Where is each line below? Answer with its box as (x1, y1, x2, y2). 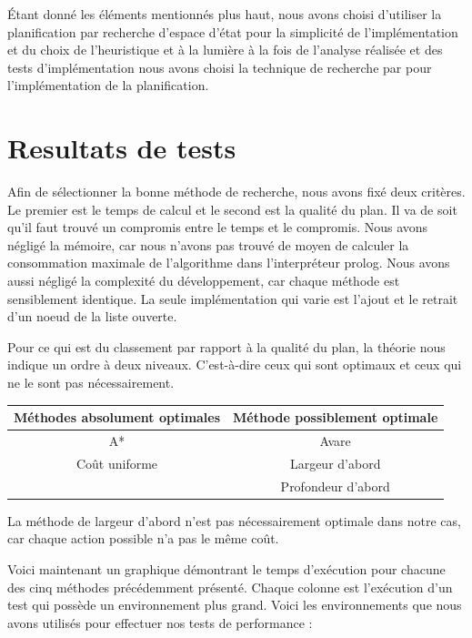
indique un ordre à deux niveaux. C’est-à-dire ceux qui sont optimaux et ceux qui (7, 355, 462, 374)
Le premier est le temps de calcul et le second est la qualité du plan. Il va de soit (7, 199, 457, 218)
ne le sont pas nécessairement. (7, 373, 175, 392)
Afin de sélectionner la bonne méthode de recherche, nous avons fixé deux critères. (7, 182, 466, 201)
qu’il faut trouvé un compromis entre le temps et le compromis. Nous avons (7, 218, 428, 237)
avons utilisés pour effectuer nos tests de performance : (7, 613, 313, 632)
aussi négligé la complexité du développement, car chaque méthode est (7, 271, 400, 290)
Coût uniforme (75, 453, 158, 472)
